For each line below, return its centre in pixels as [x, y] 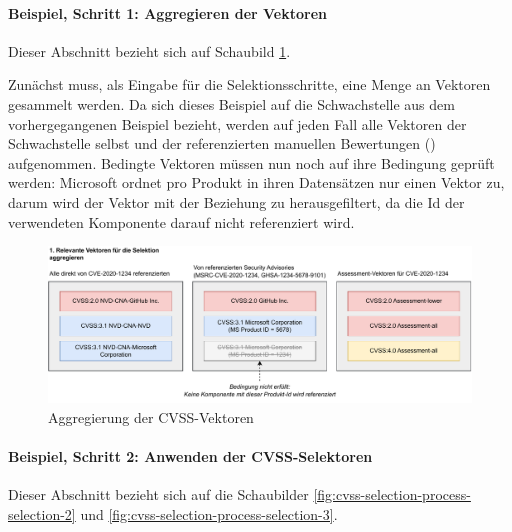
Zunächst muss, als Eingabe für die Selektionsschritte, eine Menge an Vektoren [249, 84]
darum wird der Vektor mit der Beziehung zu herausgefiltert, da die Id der [236, 201]
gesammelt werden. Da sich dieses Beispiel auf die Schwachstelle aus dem [231, 103]
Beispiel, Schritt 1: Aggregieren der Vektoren [167, 12]
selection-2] [42, 513]
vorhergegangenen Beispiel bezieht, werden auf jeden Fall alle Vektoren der [237, 123]
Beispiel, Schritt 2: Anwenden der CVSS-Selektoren [190, 455]
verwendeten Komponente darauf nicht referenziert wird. [181, 221]
